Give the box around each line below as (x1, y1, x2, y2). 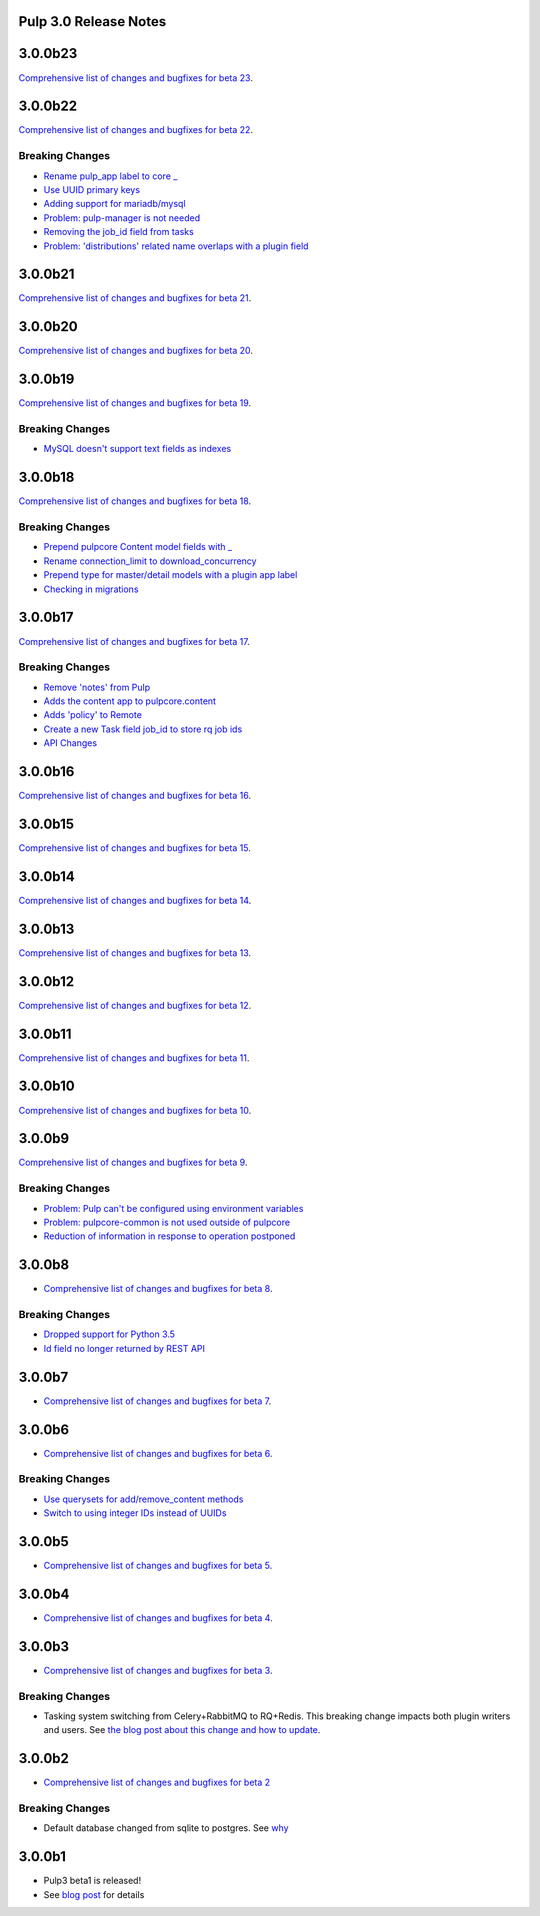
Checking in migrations (43, 583, 139, 595)
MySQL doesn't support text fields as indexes (43, 443, 232, 455)
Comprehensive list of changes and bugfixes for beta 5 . (43, 1560, 273, 1572)
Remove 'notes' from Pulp (43, 681, 151, 693)
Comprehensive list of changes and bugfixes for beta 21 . (18, 292, 252, 304)
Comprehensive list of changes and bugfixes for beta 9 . (18, 1156, 248, 1169)
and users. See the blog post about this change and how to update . (43, 1724, 321, 1736)
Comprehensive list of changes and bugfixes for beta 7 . (43, 1395, 272, 1407)
